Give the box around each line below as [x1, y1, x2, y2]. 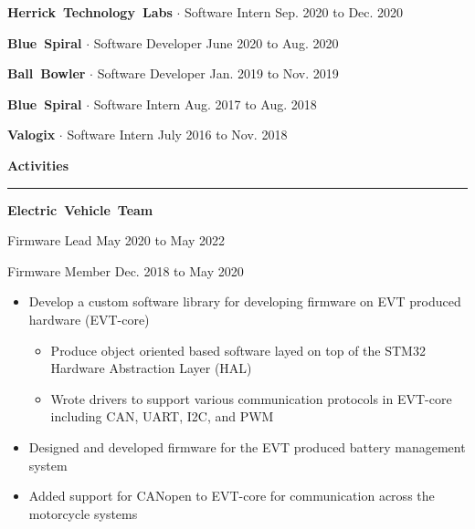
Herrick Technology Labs [7, 3, 173, 21]
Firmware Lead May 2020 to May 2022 [7, 231, 226, 250]
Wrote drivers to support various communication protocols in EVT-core [50, 389, 452, 408]
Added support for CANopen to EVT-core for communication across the [28, 486, 435, 505]
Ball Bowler [7, 64, 86, 83]
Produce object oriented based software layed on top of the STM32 [50, 340, 426, 359]
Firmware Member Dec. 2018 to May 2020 [7, 261, 244, 280]
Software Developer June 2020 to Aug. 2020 [93, 33, 339, 52]
